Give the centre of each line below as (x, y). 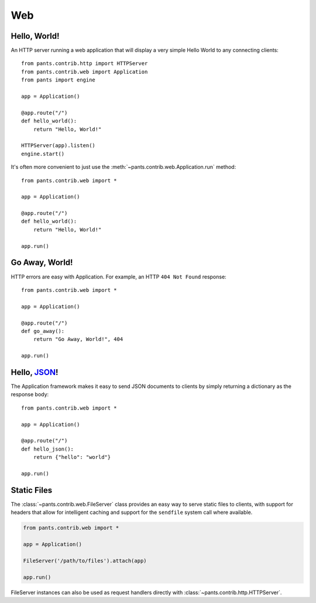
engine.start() (43, 154)
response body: (30, 394)
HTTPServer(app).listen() (59, 146)
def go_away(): (43, 331)
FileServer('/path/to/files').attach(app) (85, 561)
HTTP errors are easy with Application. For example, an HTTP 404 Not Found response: (118, 277)
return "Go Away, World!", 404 (78, 339)
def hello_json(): (48, 449)
